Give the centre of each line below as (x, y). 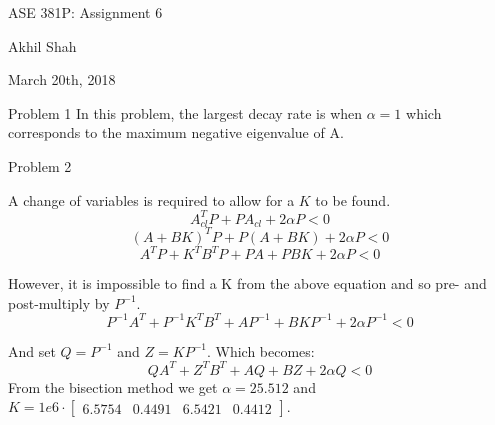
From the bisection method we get (113, 386)
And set (32, 350)
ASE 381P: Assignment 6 (85, 12)
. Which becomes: (260, 350)
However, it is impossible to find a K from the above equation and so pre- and (247, 283)
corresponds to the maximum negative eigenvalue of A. (176, 132)
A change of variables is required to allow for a (151, 199)
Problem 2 (40, 165)
